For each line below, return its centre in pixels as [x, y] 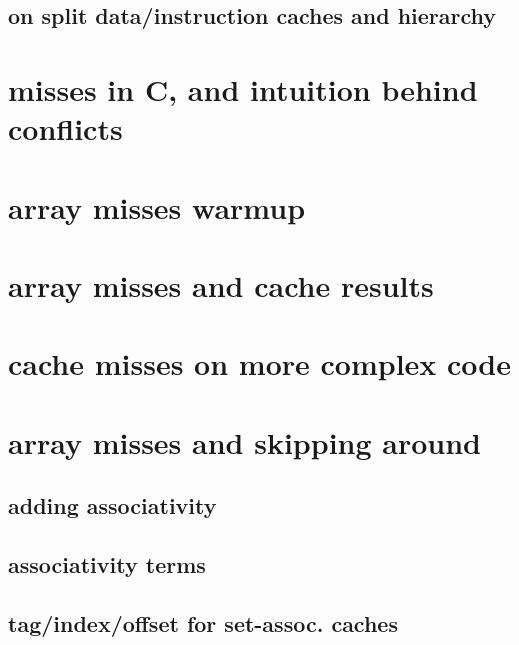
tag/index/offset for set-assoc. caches [203, 622]
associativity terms [107, 564]
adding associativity [112, 505]
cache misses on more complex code [259, 363]
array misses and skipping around [244, 441]
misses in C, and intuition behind [243, 88]
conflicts [65, 128]
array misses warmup [157, 206]
